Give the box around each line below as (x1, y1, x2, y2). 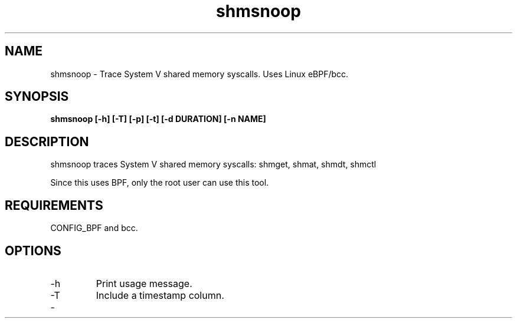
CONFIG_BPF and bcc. (50, 223, 138, 233)
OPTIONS (5, 243, 61, 258)
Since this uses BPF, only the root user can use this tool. (50, 177, 269, 188)
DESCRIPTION (5, 134, 89, 149)
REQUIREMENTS (5, 197, 103, 213)
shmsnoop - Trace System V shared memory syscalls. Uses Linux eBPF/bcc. (50, 68, 349, 79)
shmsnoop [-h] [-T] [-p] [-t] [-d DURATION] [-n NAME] (50, 114, 266, 124)
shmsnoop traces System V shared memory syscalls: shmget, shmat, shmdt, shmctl (50, 159, 377, 170)
